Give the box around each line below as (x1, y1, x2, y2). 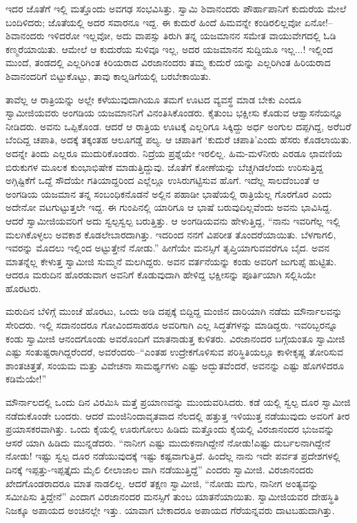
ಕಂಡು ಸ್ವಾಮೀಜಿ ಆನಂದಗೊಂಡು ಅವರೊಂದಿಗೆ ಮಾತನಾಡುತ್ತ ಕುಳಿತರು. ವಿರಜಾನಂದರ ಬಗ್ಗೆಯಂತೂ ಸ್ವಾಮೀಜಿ (6, 331, 345, 345)
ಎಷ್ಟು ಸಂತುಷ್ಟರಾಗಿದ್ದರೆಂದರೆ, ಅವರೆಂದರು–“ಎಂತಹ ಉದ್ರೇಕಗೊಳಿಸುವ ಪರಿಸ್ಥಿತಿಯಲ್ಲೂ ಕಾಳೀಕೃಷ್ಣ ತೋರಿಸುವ (6, 345, 343, 359)
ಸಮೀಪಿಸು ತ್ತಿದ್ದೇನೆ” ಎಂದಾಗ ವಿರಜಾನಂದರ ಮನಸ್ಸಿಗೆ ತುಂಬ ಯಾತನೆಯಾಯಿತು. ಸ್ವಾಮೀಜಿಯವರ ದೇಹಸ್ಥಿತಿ (6, 489, 339, 504)
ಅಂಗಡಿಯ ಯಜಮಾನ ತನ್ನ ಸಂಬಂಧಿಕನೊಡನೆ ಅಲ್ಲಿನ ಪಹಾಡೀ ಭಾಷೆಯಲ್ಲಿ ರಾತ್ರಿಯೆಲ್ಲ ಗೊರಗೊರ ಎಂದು (6, 186, 332, 201)
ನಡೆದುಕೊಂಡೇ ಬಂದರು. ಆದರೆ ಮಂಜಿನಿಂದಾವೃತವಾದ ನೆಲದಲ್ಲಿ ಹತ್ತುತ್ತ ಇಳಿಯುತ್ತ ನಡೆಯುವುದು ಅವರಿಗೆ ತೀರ (6, 408, 350, 422)
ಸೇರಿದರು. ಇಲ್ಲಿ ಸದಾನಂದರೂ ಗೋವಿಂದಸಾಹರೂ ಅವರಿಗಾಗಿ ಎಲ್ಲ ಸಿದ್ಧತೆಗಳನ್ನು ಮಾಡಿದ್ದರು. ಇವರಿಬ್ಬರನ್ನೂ (6, 318, 338, 332)
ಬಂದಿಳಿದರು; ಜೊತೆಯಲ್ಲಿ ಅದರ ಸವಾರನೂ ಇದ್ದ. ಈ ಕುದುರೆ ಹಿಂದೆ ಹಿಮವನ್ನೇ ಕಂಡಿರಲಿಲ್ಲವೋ (6, 14, 302, 29)
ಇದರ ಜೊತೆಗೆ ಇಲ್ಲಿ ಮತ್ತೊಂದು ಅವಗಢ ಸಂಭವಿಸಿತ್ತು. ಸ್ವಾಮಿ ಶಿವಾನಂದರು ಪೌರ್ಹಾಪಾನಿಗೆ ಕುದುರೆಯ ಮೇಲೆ (6, 1, 347, 15)
